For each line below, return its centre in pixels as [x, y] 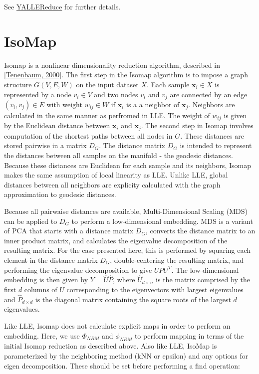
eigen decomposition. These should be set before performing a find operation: [122, 365]
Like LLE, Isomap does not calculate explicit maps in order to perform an [117, 325]
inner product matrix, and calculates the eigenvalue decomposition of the [116, 240]
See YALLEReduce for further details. [62, 6]
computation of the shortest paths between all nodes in [88, 135]
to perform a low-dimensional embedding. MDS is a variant [162, 221]
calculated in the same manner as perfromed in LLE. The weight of [107, 115]
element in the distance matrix [51, 260]
